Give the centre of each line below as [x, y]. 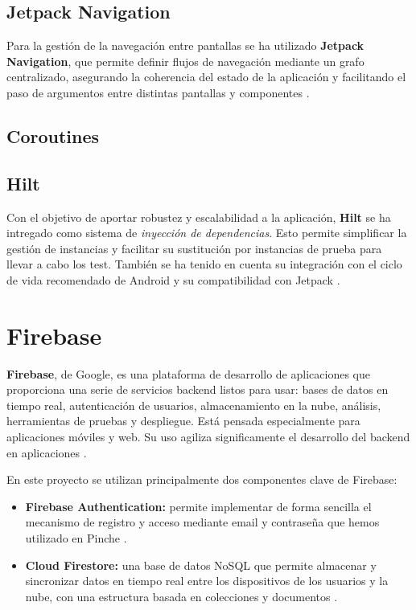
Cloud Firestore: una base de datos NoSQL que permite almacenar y [201, 565]
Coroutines [53, 135]
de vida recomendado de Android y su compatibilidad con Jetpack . [173, 279]
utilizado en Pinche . [76, 538]
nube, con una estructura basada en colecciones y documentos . [181, 596]
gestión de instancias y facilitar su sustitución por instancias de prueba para [194, 248]
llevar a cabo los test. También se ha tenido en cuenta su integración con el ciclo [204, 264]
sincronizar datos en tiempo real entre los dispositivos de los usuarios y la [207, 581]
